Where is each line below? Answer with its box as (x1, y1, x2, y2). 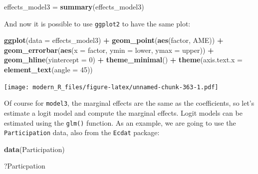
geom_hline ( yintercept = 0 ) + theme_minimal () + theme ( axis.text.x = (4, 54, 243, 65)
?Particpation (4, 161, 45, 171)
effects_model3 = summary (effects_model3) (4, 1, 144, 11)
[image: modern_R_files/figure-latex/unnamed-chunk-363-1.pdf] (4, 83, 219, 91)
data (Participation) (4, 144, 65, 154)
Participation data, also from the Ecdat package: (4, 127, 160, 138)
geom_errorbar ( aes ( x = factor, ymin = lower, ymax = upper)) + (4, 44, 214, 55)
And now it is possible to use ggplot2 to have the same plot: (4, 18, 191, 28)
